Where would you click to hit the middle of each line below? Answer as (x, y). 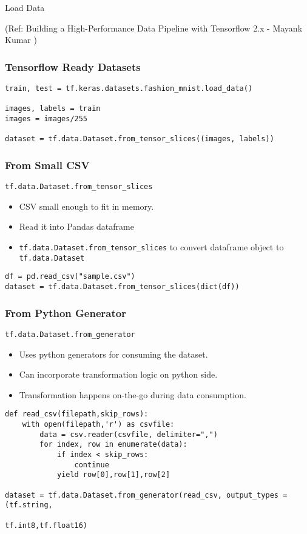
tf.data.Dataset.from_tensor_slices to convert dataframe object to (151, 247)
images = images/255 (46, 118)
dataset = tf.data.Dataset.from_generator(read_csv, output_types (142, 495)
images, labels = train (53, 109)
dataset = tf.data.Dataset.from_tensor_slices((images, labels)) (140, 139)
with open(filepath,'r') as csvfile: (98, 424)
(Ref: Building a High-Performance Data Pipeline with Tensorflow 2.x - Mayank (154, 28)
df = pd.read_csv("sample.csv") (70, 277)
